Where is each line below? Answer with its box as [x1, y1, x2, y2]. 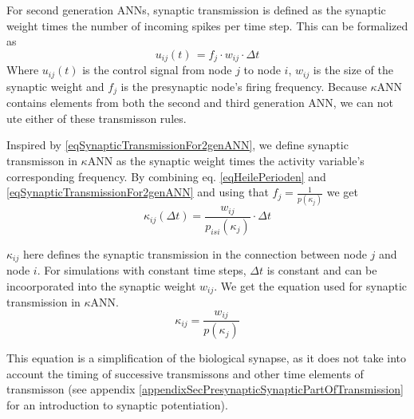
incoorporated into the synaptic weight [6, 277, 196, 294]
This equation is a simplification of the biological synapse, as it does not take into [6, 350, 407, 366]
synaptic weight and [6, 77, 104, 94]
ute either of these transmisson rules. [6, 109, 187, 126]
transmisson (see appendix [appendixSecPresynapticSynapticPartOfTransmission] [6, 381, 404, 397]
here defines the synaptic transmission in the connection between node [22, 245, 367, 262]
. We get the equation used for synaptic [214, 277, 408, 294]
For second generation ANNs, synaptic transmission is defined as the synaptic [6, 2, 386, 18]
